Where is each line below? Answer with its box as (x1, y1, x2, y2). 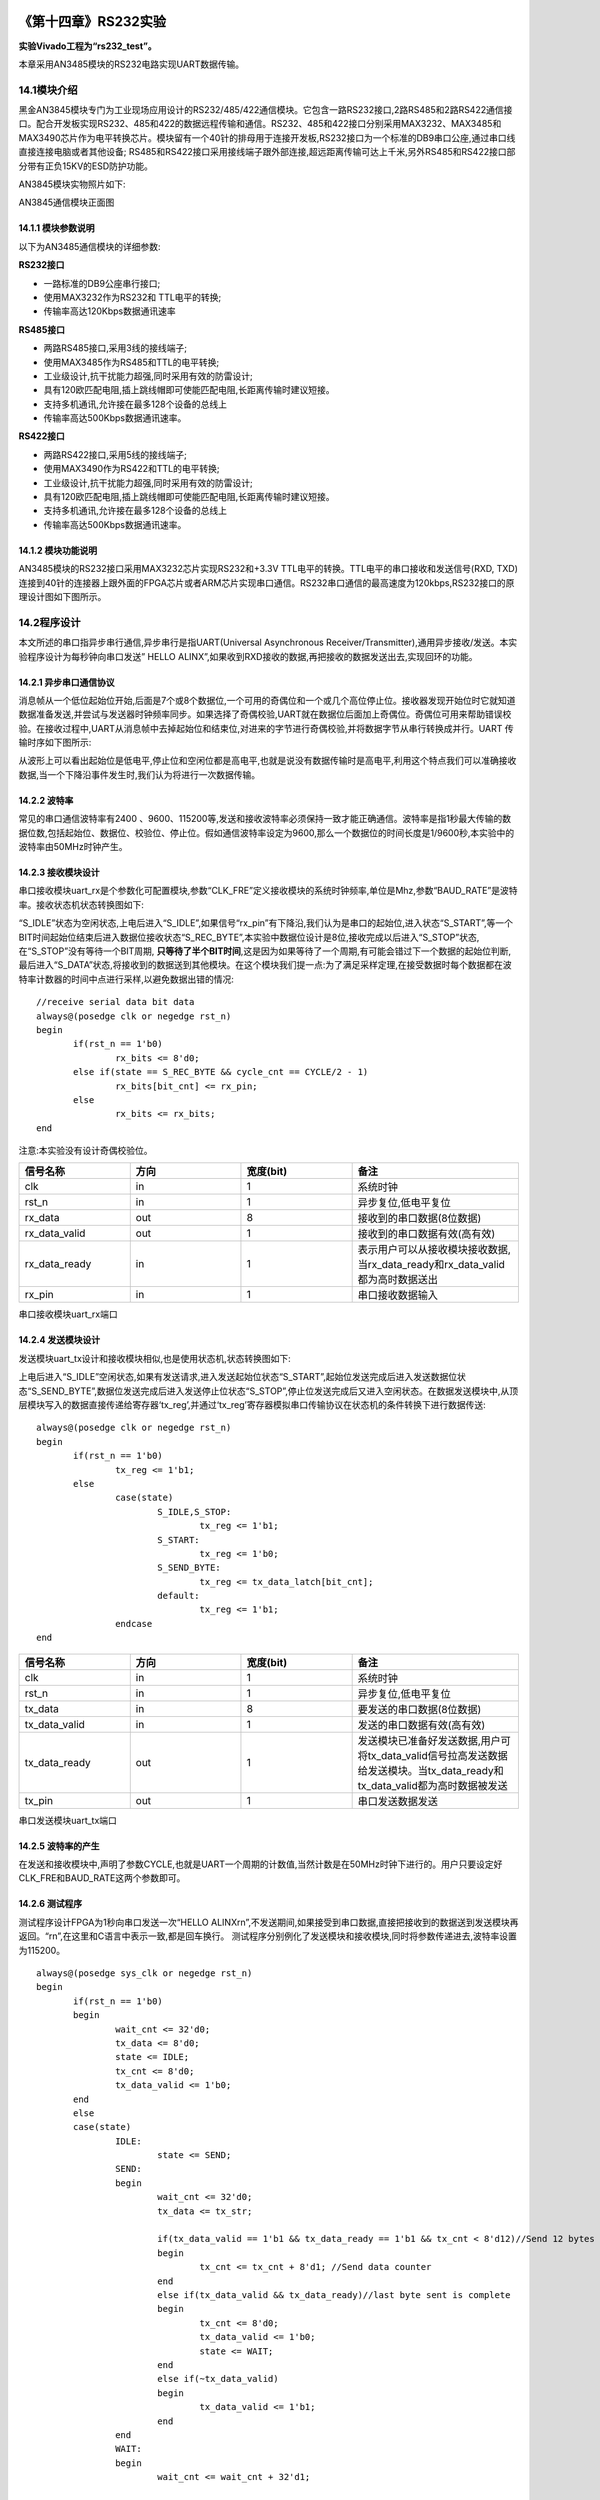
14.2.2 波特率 (18, 794, 74, 806)
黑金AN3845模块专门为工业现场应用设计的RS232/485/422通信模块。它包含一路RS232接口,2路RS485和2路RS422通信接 (18, 104, 513, 116)
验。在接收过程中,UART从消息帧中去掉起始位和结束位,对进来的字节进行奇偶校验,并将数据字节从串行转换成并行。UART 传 (18, 722, 514, 734)
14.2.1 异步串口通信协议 (18, 676, 115, 688)
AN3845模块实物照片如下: (18, 178, 126, 190)
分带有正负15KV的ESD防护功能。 (18, 160, 154, 172)
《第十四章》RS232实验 (18, 13, 167, 30)
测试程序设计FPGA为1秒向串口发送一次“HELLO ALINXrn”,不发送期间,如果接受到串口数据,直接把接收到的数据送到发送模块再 (18, 1916, 519, 1928)
